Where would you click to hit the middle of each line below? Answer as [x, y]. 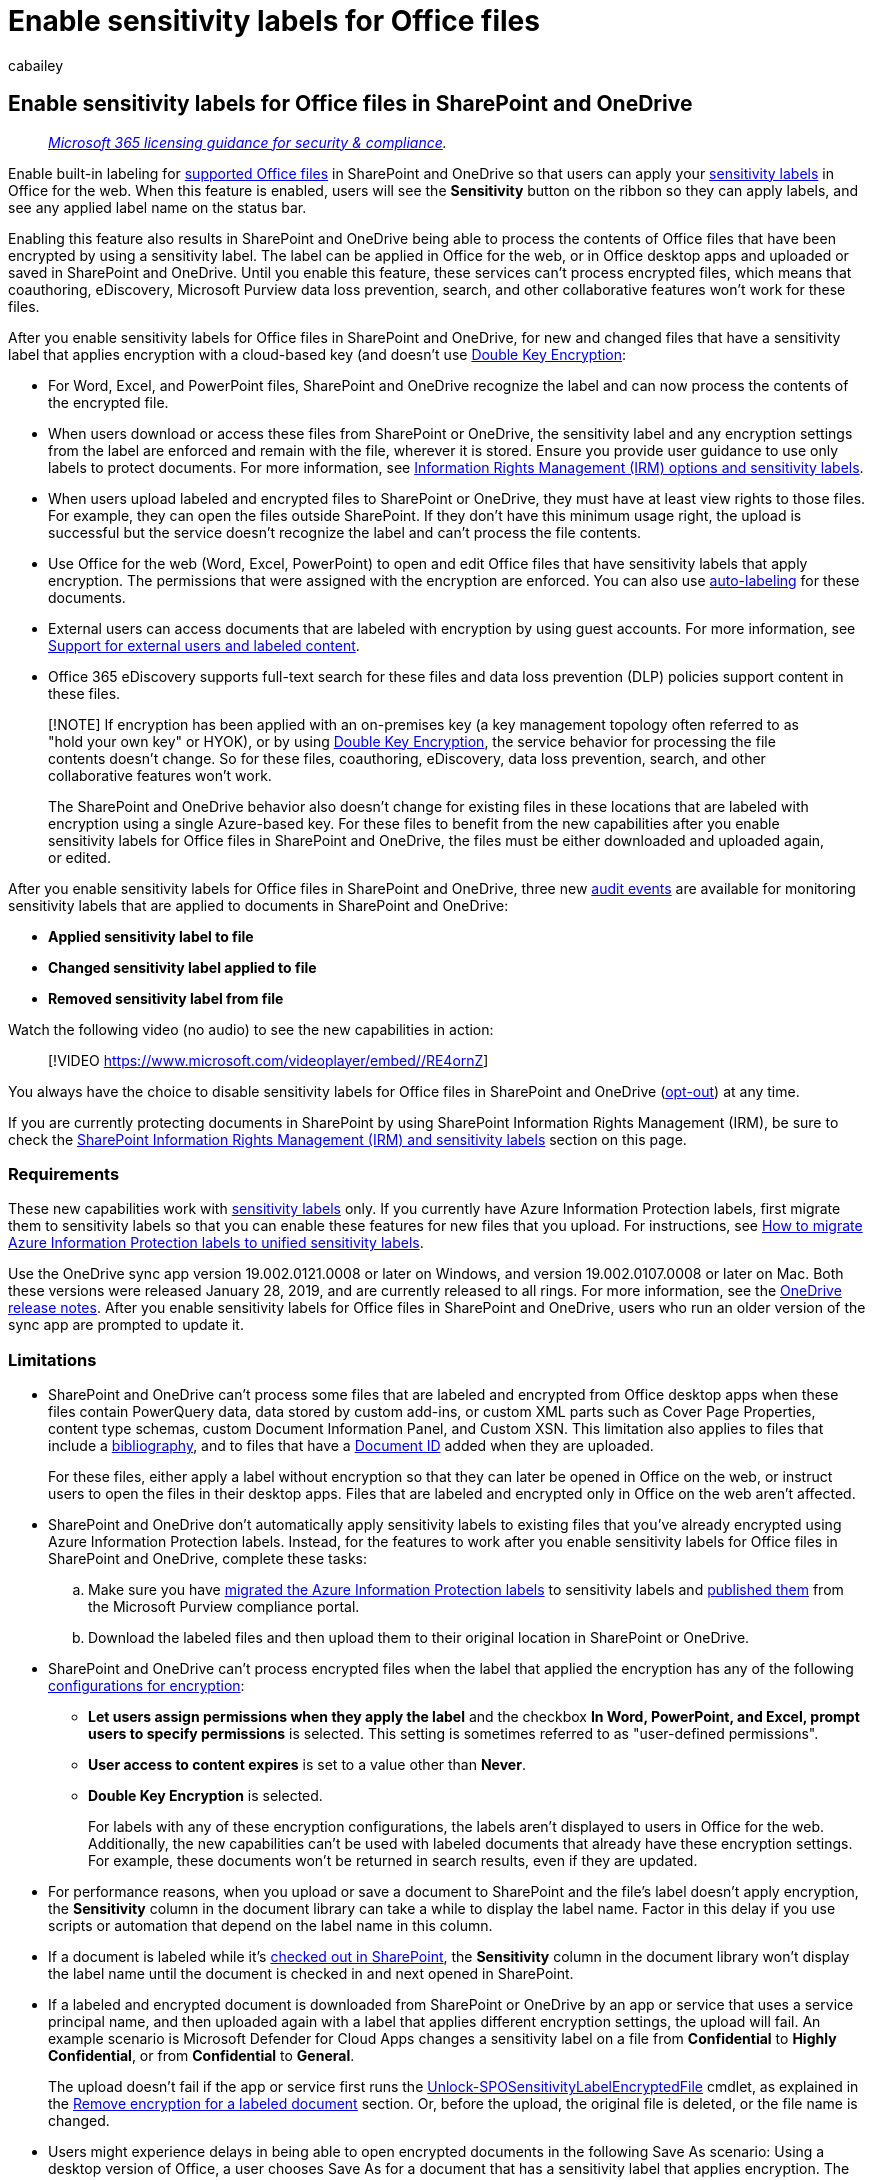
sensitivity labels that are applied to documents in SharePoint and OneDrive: [258, 905]
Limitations [52, 1359]
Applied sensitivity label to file [151, 936]
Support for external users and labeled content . [204, 645]
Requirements [64, 1173]
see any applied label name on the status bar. [157, 207]
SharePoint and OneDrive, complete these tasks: [208, 1559]
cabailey [36, 65]
